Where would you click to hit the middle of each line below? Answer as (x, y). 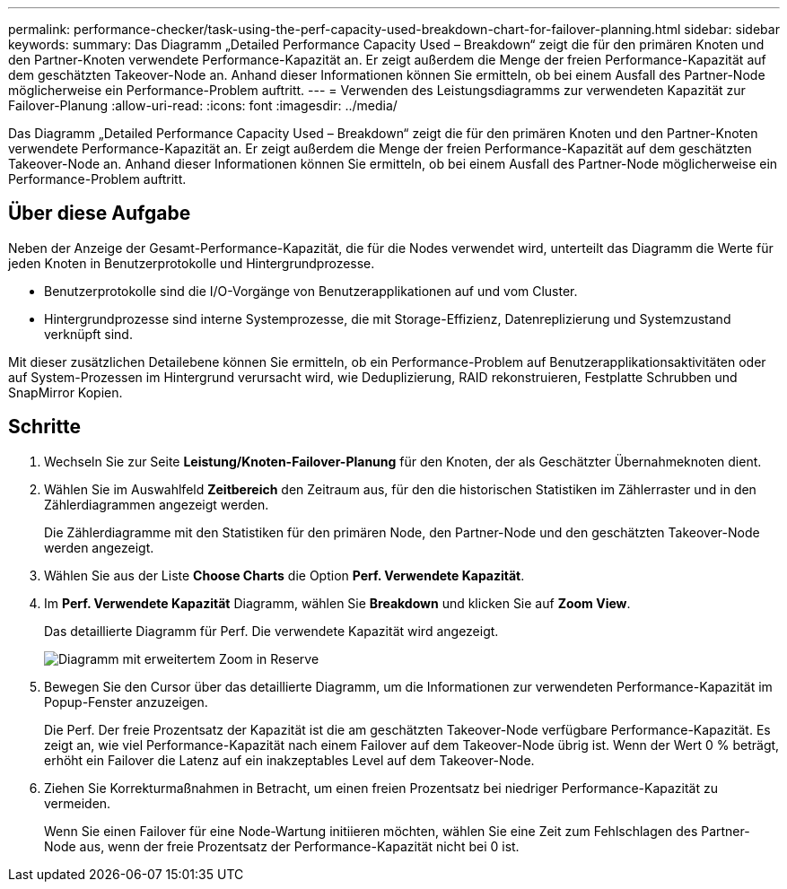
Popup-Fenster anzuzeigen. (126, 702)
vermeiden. (78, 803)
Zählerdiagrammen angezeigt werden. (157, 504)
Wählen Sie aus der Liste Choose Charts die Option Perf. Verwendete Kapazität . (284, 575)
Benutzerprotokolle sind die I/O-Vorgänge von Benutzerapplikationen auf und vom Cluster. (311, 291)
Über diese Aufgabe (100, 214)
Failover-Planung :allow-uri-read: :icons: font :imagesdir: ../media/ (203, 105)
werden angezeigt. (99, 547)
